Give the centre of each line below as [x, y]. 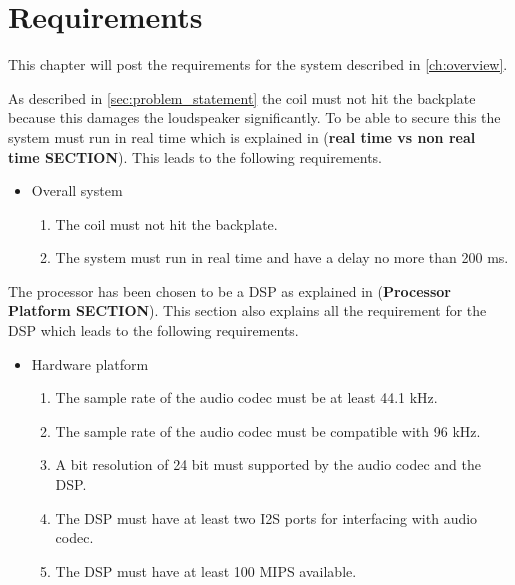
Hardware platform [90, 363]
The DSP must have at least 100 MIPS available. [206, 570]
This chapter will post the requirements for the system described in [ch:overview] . [258, 64]
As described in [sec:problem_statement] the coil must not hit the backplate [242, 97]
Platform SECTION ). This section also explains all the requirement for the [247, 310]
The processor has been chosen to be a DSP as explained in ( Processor [230, 290]
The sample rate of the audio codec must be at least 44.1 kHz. [246, 397]
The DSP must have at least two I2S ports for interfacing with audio [266, 517]
